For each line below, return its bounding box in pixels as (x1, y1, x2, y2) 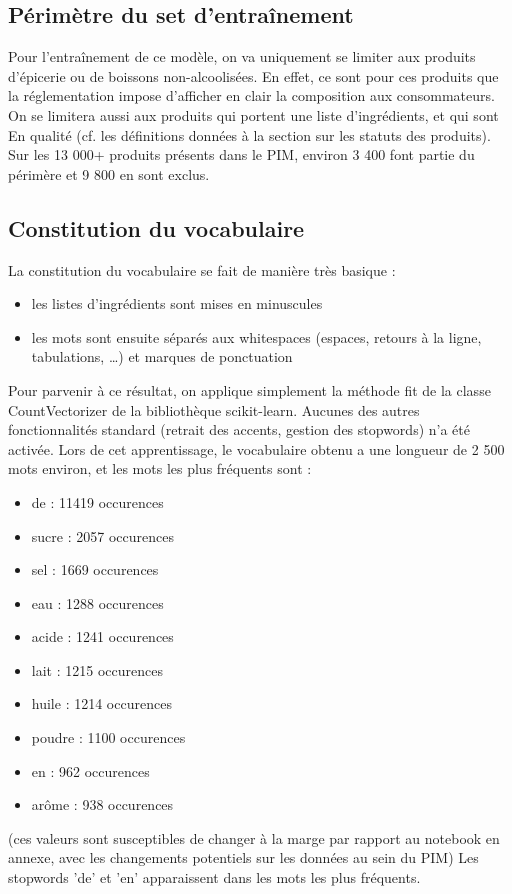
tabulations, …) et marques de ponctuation (31, 346, 293, 367)
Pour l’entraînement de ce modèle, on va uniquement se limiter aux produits (8, 46, 476, 67)
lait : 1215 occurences (31, 659, 163, 680)
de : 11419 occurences (31, 491, 164, 512)
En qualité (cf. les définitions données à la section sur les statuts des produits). (8, 124, 491, 145)
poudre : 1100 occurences (31, 727, 186, 748)
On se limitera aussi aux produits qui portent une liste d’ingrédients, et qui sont (8, 104, 499, 125)
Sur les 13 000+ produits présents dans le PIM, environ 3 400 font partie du (8, 144, 475, 165)
